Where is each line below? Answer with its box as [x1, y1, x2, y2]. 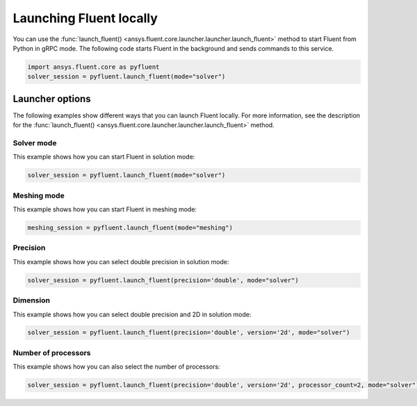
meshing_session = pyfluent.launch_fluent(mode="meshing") [27, 224, 233, 232]
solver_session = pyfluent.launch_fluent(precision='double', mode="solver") [27, 276, 299, 284]
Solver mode [13, 138, 57, 147]
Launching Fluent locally [13, 10, 158, 26]
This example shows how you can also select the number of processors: [13, 362, 220, 371]
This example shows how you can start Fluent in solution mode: [13, 153, 195, 161]
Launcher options [13, 92, 91, 104]
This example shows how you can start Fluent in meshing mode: [13, 205, 197, 213]
